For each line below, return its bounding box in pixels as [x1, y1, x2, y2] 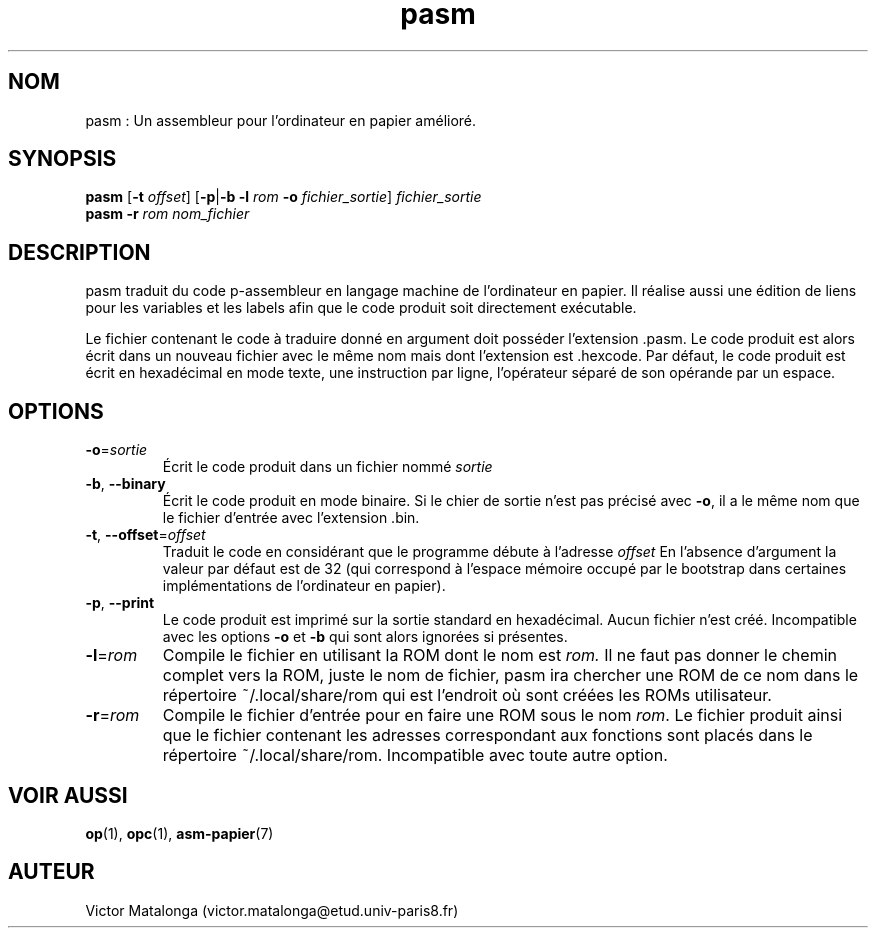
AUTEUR [8, 859, 95, 885]
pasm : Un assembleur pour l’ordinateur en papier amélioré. [85, 111, 477, 129]
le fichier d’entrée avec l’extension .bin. [162, 509, 420, 527]
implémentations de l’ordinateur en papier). [162, 577, 446, 595]
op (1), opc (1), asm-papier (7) [85, 824, 274, 842]
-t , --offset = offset [85, 526, 206, 544]
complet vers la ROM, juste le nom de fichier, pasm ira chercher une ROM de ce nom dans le [162, 665, 859, 686]
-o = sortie [85, 441, 148, 459]
